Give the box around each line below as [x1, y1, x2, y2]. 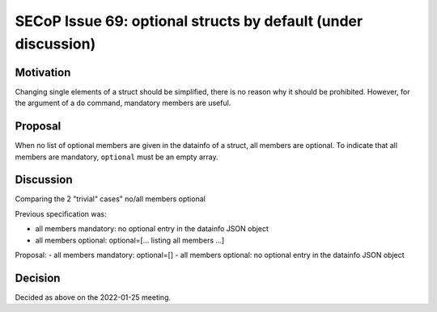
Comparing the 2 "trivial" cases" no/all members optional [15, 194, 206, 204]
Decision [15, 271, 61, 285]
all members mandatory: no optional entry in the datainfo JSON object [35, 224, 269, 234]
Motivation [15, 65, 71, 79]
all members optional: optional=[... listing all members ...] [35, 235, 225, 245]
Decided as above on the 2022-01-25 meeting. [15, 292, 172, 302]
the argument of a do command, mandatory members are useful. [15, 98, 231, 108]
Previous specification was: [15, 209, 107, 218]
